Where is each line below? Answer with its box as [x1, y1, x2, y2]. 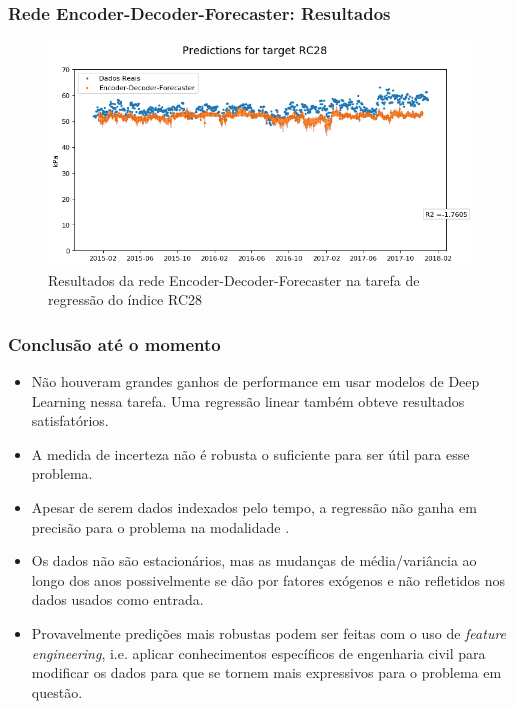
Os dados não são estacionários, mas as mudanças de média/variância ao [31, 550, 477, 571]
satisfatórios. [31, 410, 109, 431]
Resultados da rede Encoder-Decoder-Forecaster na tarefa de [48, 269, 420, 290]
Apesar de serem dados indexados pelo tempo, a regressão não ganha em [31, 497, 477, 518]
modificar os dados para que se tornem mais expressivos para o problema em [31, 662, 502, 683]
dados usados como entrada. [31, 589, 204, 610]
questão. [31, 681, 83, 702]
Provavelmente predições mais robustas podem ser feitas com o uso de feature [31, 623, 507, 644]
